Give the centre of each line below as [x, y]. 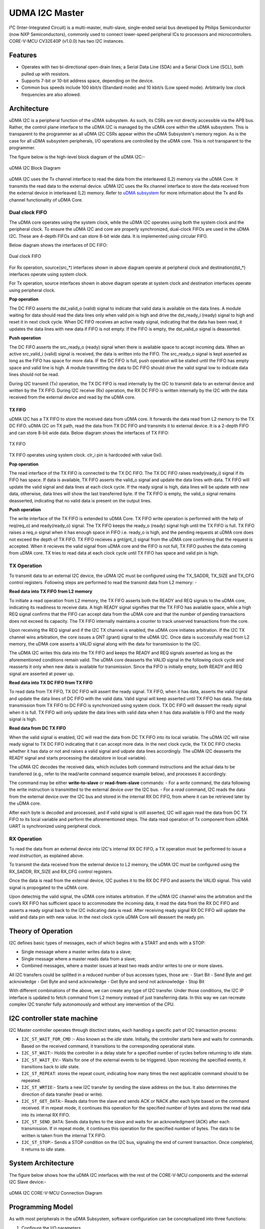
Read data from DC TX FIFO [38, 728]
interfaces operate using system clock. [48, 274]
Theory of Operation [41, 931]
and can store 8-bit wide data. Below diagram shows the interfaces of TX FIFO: [89, 433]
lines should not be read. [34, 375]
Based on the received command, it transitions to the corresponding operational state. [108, 1046]
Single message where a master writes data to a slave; [77, 952]
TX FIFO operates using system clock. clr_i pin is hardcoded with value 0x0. [86, 455]
